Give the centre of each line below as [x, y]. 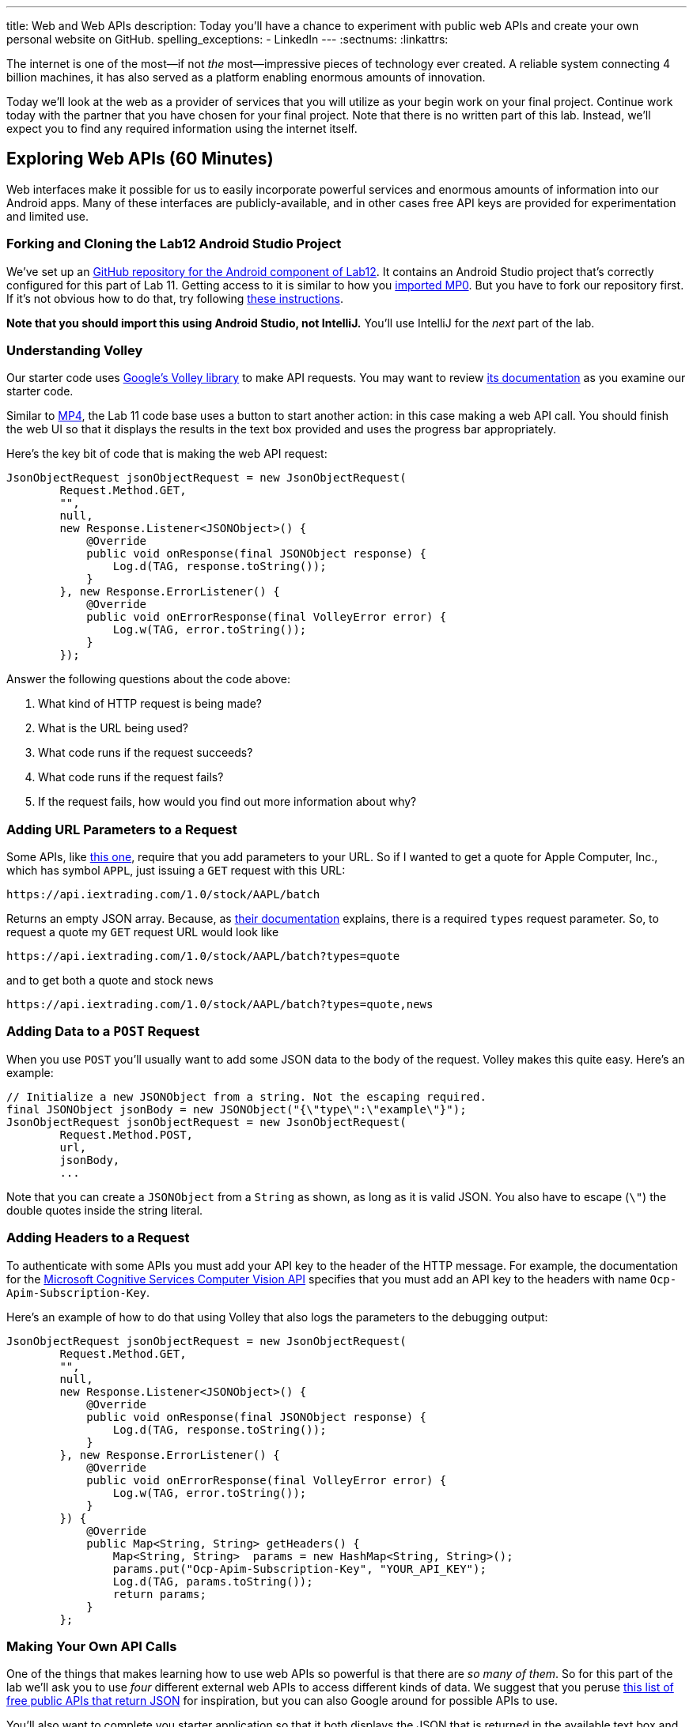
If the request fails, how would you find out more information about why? [227, 802]
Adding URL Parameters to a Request [122, 829]
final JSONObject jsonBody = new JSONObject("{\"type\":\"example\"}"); [237, 1109]
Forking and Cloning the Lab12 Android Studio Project [174, 244]
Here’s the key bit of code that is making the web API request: [167, 454]
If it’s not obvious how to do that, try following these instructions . [175, 298]
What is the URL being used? [113, 728]
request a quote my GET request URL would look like [143, 932]
